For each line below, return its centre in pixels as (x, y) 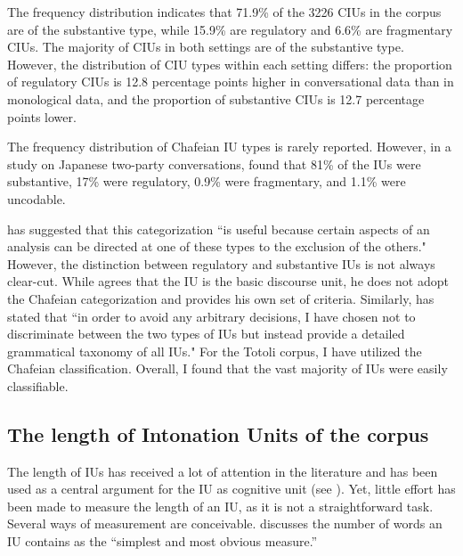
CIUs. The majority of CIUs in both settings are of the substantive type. (206, 47)
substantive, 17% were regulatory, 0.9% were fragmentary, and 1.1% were (207, 181)
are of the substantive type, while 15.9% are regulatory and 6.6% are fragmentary (230, 29)
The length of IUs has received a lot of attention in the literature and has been (223, 471)
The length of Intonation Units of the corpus (218, 433)
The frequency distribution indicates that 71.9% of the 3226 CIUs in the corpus (224, 12)
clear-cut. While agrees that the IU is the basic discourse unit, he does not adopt (228, 281)
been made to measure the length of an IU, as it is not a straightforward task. (220, 506)
